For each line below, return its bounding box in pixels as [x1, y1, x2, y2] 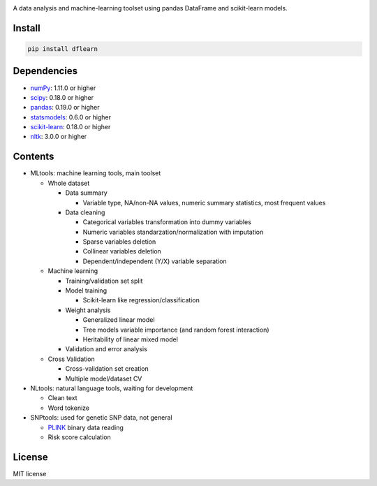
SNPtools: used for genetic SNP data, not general [30, 413, 172, 422]
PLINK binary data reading [47, 423, 124, 432]
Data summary [65, 189, 108, 197]
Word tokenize [47, 404, 90, 412]
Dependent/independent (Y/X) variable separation [82, 257, 227, 265]
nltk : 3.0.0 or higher [30, 133, 87, 141]
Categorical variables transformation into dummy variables [82, 218, 251, 226]
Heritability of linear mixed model [82, 335, 178, 344]
